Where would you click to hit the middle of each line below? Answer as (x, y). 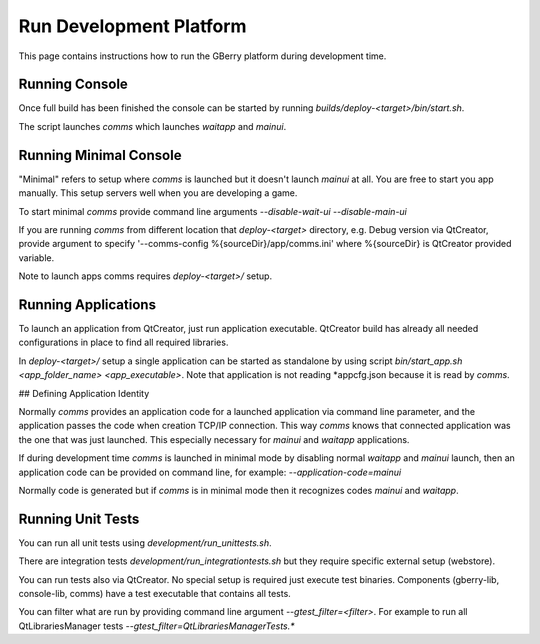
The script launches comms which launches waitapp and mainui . (152, 126)
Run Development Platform (132, 26)
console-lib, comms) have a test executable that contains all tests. (155, 593)
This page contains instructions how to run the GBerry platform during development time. (202, 56)
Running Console (73, 84)
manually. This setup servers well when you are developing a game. (158, 193)
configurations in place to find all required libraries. (123, 342)
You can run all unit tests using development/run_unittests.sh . (145, 542)
